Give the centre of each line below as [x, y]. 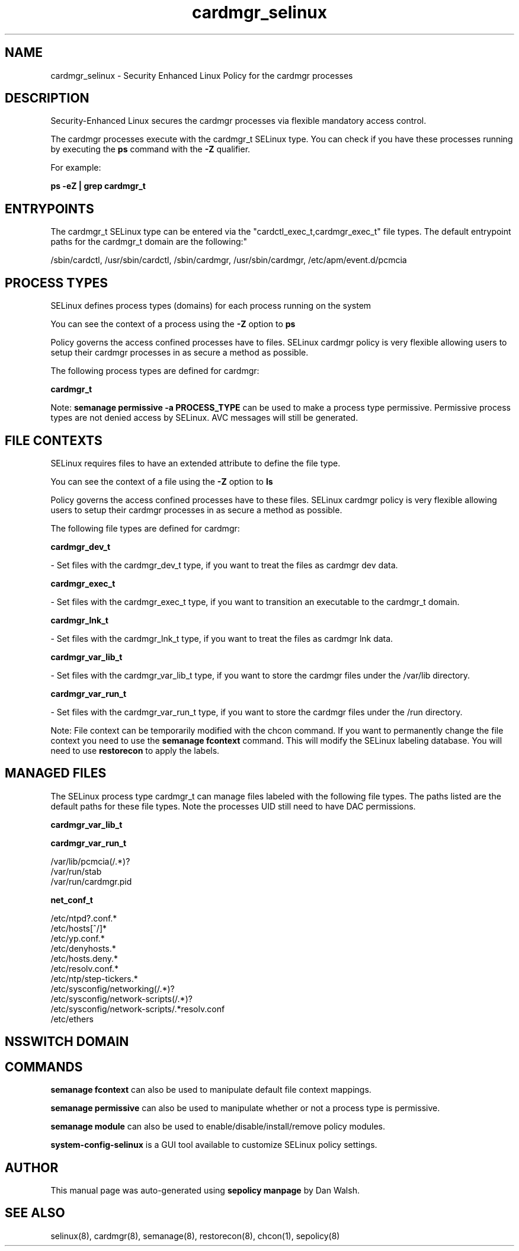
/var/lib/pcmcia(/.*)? [90, 861]
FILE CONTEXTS [54, 440]
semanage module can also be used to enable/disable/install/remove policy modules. [218, 1127]
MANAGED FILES [56, 773]
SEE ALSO [35, 1213]
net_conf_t [72, 900]
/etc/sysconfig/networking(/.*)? [113, 988]
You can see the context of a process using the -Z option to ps [173, 324]
